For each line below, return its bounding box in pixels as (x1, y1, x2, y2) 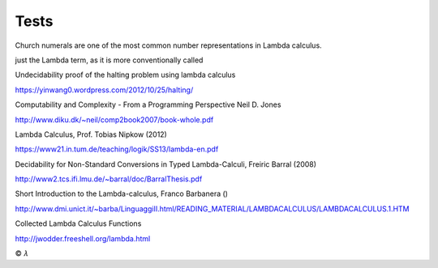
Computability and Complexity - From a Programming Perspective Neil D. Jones (15, 100, 281, 109)
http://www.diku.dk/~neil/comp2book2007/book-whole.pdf (15, 114, 214, 125)
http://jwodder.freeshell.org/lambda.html (15, 233, 151, 243)
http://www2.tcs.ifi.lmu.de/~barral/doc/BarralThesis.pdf (15, 174, 203, 184)
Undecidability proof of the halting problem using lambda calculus (15, 70, 236, 80)
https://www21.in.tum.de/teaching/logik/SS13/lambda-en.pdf (15, 144, 219, 154)
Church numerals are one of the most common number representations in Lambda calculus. (15, 40, 322, 50)
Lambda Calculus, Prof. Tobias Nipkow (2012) (15, 130, 168, 139)
